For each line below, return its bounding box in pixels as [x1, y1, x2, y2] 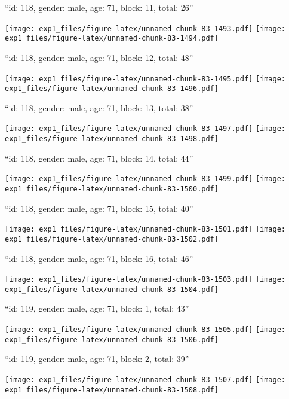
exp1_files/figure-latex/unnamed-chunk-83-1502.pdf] [5, 234, 219, 243]
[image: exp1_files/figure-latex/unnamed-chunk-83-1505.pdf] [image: [5, 325, 286, 334]
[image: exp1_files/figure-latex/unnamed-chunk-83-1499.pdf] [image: [5, 175, 286, 184]
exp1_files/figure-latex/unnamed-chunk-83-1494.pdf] [5, 34, 219, 43]
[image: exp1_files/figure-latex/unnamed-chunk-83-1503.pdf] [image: [5, 275, 286, 284]
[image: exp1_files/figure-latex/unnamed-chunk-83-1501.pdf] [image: [5, 225, 286, 234]
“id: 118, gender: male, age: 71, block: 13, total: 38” [5, 101, 193, 114]
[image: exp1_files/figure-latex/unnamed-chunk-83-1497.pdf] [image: [5, 124, 286, 133]
